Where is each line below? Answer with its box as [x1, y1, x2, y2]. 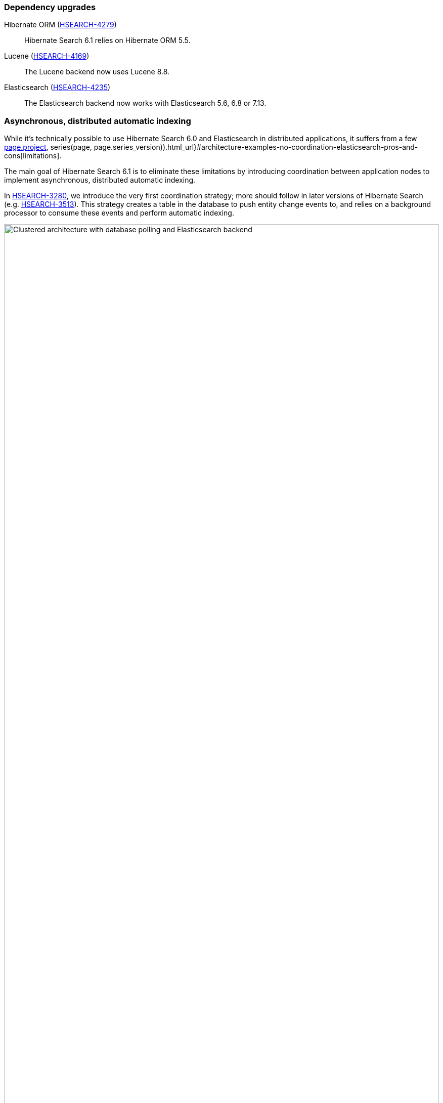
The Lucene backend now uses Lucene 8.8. [24, 67, 170, 76]
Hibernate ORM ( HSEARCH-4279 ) [4, 20, 117, 29]
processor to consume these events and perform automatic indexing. [4, 208, 234, 218]
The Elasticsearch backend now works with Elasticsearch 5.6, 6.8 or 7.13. [24, 99, 267, 108]
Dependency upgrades [4, 2, 96, 12]
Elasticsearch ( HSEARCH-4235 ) [4, 83, 111, 92]
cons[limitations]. [4, 151, 62, 160]
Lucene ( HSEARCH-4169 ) [4, 52, 90, 61]
